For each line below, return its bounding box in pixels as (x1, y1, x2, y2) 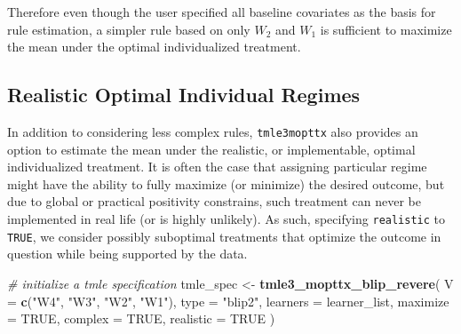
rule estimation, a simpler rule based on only (7, 20, 250, 38)
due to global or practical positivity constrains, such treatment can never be (7, 192, 422, 211)
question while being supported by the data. (7, 244, 248, 263)
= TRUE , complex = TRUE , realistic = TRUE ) (7, 309, 275, 328)
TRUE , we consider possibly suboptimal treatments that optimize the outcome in (7, 227, 441, 245)
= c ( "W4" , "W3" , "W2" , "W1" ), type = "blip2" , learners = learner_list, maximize (7, 291, 449, 310)
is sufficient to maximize (320, 20, 452, 38)
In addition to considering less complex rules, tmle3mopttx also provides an (7, 122, 418, 140)
